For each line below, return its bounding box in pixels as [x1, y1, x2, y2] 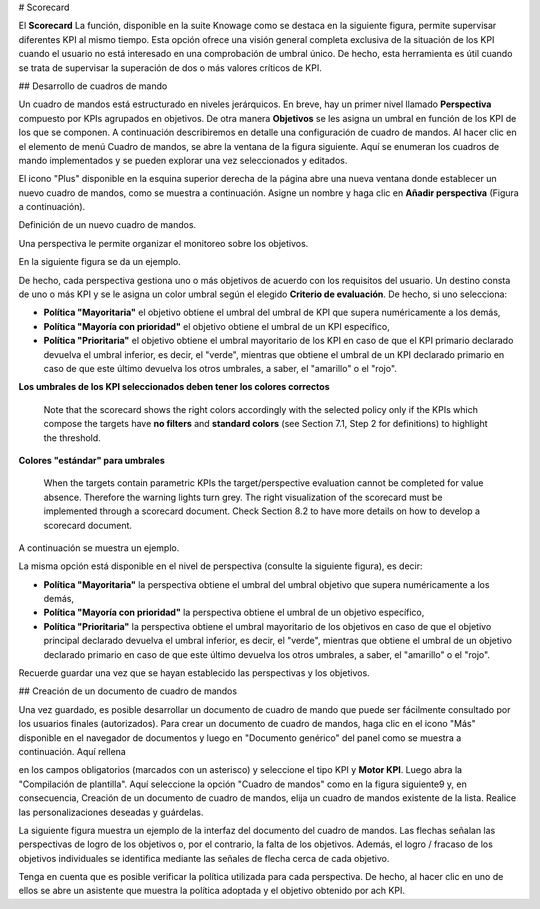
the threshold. [43, 431, 102, 444]
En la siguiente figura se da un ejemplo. [18, 256, 182, 268]
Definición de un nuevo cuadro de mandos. [18, 219, 197, 231]
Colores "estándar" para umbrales [18, 454, 165, 466]
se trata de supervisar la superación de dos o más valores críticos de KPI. [18, 61, 322, 74]
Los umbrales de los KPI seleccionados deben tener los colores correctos [18, 381, 330, 393]
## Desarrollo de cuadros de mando [18, 80, 168, 92]
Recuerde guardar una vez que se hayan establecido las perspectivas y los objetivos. [18, 667, 370, 679]
